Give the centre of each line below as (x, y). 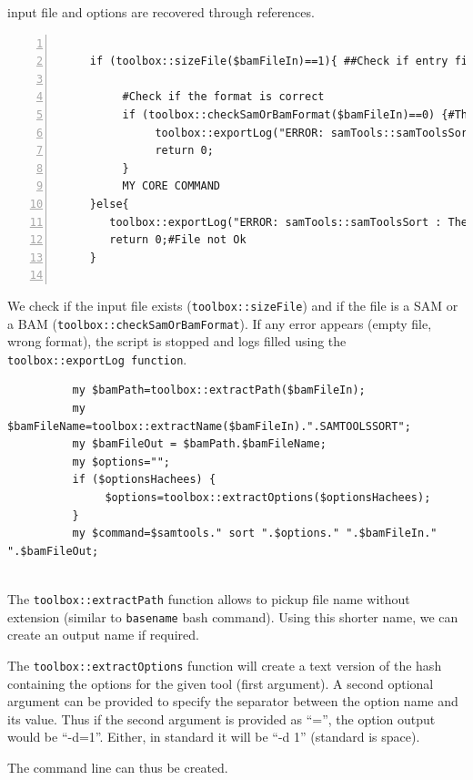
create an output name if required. (103, 635)
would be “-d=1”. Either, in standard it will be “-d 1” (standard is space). (214, 737)
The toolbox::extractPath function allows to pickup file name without (209, 599)
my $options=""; (121, 462)
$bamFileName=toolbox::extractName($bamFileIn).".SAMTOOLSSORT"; (209, 426)
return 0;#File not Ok (178, 240)
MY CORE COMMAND (171, 186)
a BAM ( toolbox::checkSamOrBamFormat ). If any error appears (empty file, (220, 323)
